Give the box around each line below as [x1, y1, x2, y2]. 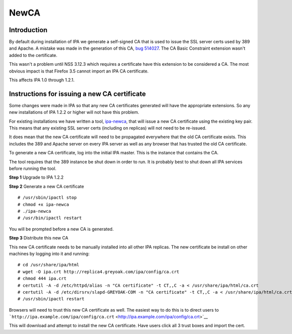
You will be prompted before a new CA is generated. [9, 226, 114, 232]
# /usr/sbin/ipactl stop [18, 195, 77, 201]
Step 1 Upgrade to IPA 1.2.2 [9, 174, 64, 180]
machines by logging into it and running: [9, 251, 90, 257]
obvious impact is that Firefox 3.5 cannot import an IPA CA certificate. [9, 68, 149, 74]
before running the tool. [9, 166, 56, 171]
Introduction [9, 26, 48, 34]
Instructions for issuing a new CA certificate [9, 90, 146, 98]
